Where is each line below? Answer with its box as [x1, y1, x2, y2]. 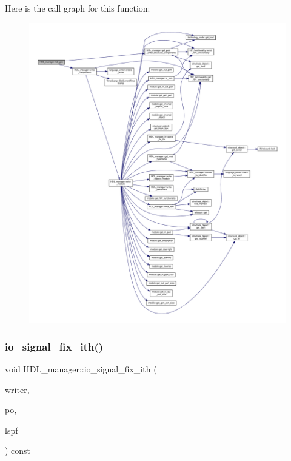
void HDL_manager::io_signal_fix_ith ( [5, 362, 157, 375]
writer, [5, 383, 30, 395]
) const [5, 444, 31, 457]
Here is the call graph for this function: [5, 2, 150, 14]
